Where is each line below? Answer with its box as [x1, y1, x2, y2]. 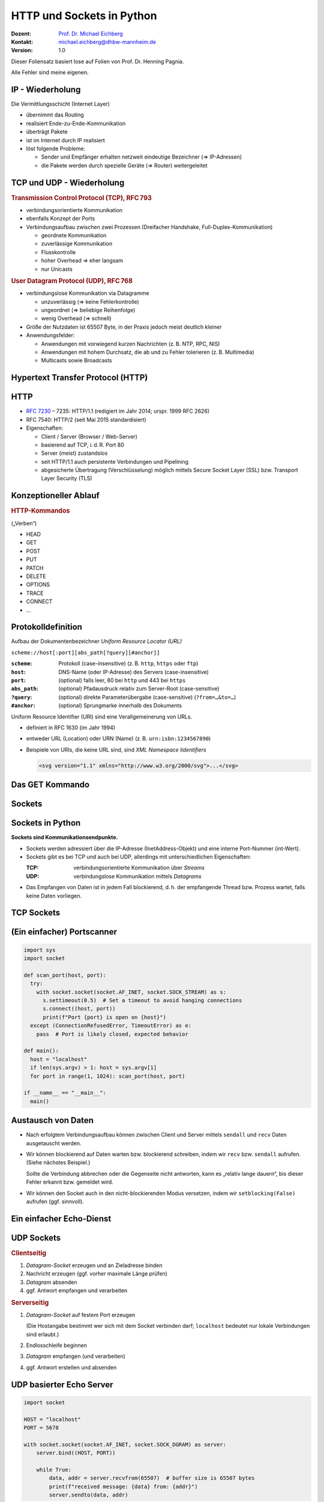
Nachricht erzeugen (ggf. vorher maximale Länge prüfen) [26, 1270, 168, 1277]
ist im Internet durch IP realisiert [26, 136, 105, 144]
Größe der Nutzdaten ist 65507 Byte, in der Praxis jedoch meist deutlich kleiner [26, 323, 222, 330]
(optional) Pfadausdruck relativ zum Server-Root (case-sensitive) [58, 685, 220, 692]
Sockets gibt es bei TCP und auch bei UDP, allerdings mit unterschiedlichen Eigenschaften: [26, 853, 251, 860]
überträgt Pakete [26, 128, 68, 135]
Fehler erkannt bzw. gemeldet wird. [26, 1178, 113, 1186]
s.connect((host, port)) [43, 1005, 116, 1012]
